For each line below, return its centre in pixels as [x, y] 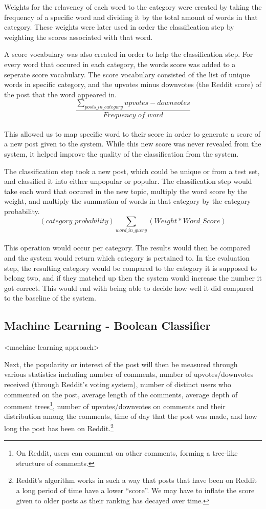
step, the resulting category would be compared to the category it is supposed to [131, 268]
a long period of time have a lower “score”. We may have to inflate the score [135, 490]
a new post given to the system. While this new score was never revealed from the [133, 144]
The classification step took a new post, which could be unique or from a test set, [132, 171]
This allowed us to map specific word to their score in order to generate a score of [132, 133]
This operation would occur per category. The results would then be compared [127, 248]
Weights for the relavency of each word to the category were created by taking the [133, 7]
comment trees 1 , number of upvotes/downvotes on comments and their [115, 405]
